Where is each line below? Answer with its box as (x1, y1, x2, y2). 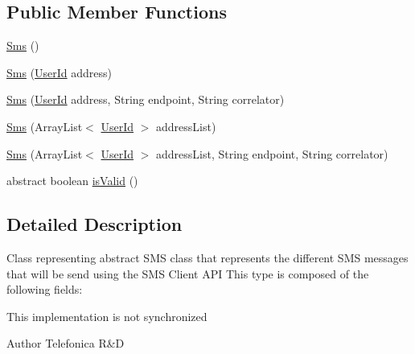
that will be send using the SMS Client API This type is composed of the (6, 265, 369, 282)
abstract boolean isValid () (6, 172, 138, 189)
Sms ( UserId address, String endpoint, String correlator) (6, 91, 285, 108)
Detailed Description (6, 212, 183, 237)
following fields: (6, 281, 83, 298)
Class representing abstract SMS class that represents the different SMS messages (6, 249, 409, 265)
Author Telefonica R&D (6, 335, 125, 352)
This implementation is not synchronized (6, 307, 207, 324)
